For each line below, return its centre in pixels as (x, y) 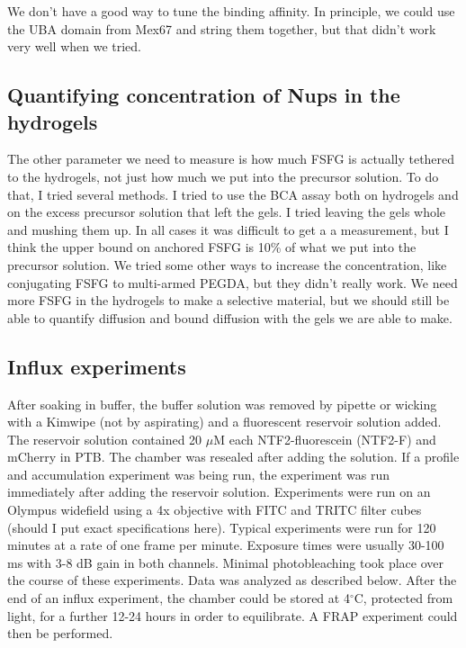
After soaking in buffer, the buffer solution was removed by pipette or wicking (222, 404)
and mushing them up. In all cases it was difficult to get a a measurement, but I (228, 229)
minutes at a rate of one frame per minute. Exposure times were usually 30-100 (226, 545)
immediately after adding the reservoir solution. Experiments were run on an (219, 492)
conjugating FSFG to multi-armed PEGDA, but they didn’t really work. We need (233, 282)
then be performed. (60, 633)
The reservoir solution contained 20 (105, 439)
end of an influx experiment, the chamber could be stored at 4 (179, 598)
